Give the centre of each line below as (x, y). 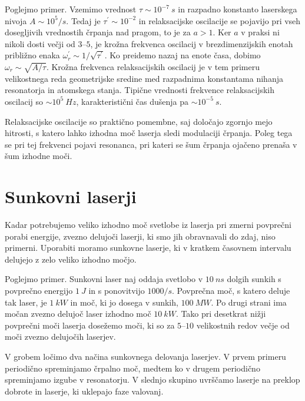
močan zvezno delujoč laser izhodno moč (78, 314)
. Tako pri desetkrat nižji (221, 314)
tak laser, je (26, 302)
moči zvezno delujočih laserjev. (60, 337)
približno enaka (32, 55)
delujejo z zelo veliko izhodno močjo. (71, 259)
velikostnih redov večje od (243, 325)
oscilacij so (24, 101)
